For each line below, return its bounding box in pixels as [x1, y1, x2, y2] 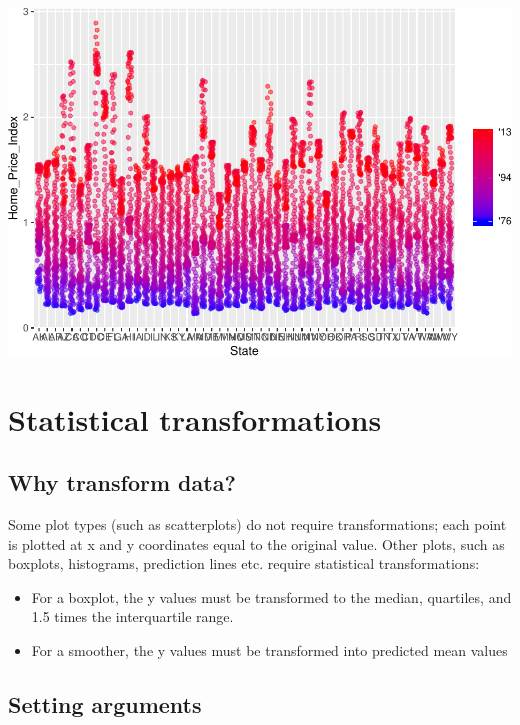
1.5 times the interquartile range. [31, 606, 234, 627]
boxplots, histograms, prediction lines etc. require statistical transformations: [8, 553, 480, 574]
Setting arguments [8, 688, 202, 719]
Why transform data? [8, 467, 236, 498]
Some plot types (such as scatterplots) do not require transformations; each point [8, 513, 507, 534]
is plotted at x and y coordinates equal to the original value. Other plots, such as [8, 533, 505, 554]
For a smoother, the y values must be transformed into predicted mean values [31, 639, 508, 660]
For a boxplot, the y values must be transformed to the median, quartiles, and [31, 586, 512, 607]
